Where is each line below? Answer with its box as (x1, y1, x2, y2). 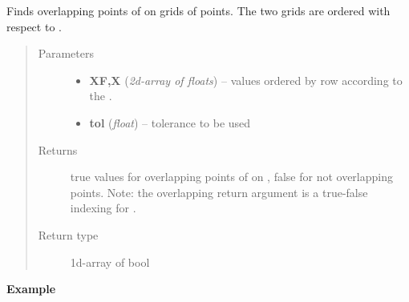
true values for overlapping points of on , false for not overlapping (70, 168, 393, 185)
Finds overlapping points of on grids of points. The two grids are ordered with (6, 2, 391, 18)
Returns (38, 141, 78, 158)
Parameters (38, 45, 94, 62)
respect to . (6, 18, 62, 34)
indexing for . (70, 199, 136, 216)
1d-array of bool (70, 253, 150, 270)
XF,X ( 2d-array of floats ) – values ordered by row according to (89, 71, 403, 88)
